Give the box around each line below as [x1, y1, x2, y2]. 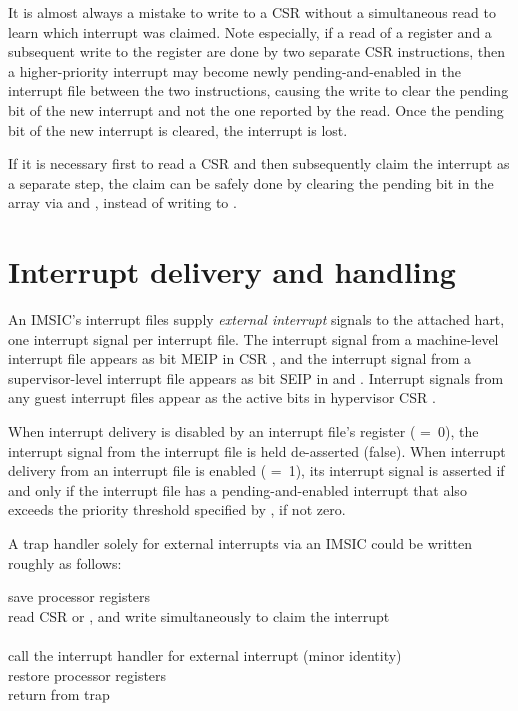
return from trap [8, 684, 110, 705]
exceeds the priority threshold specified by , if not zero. [8, 499, 346, 520]
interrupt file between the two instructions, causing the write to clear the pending [8, 80, 509, 101]
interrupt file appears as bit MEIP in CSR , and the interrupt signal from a [8, 348, 472, 369]
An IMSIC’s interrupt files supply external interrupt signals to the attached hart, [8, 309, 505, 330]
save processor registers [8, 586, 151, 607]
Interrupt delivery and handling [8, 251, 456, 292]
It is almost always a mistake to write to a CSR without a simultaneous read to [8, 2, 496, 22]
